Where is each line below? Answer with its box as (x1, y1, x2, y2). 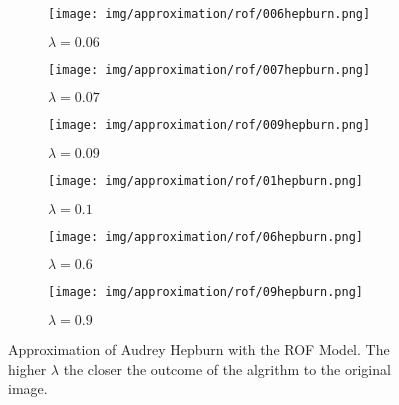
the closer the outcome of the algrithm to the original (63, 358, 391, 379)
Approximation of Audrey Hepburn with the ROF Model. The (8, 338, 390, 359)
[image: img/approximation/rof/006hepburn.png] (48, 7, 371, 21)
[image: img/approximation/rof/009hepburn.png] (48, 118, 371, 133)
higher (8, 358, 47, 379)
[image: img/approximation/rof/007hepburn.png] (48, 62, 371, 77)
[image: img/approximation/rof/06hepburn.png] (48, 229, 363, 244)
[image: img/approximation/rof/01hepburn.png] (48, 173, 363, 188)
